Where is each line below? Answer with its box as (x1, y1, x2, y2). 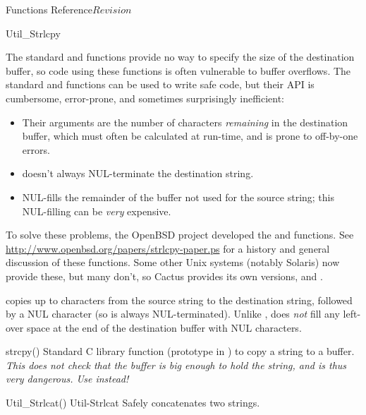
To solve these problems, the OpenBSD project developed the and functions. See (6, 227, 354, 242)
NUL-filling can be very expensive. (22, 203, 171, 218)
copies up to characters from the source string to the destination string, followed (6, 292, 353, 307)
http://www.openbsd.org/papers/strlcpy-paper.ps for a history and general (6, 241, 330, 255)
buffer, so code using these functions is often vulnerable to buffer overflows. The (6, 63, 351, 78)
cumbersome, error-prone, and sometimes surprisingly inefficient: (6, 90, 284, 105)
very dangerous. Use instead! (6, 371, 129, 386)
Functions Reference (6, 2, 93, 16)
